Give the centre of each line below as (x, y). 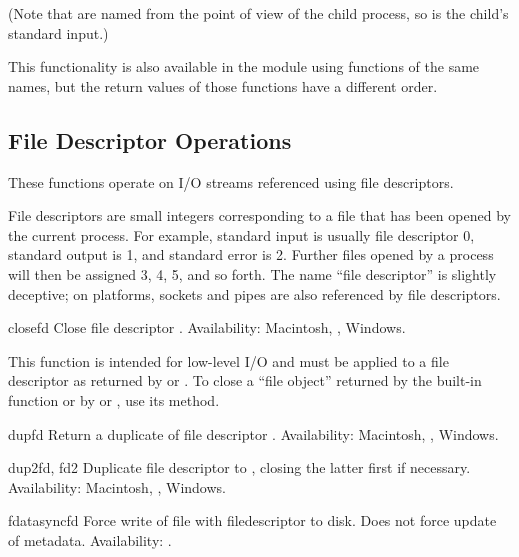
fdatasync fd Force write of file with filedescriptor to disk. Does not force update (252, 520)
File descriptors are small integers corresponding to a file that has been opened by (259, 215)
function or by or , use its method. (114, 399)
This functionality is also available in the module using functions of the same (244, 66)
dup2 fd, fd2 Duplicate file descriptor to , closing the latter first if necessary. (239, 467)
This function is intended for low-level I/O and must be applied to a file (228, 360)
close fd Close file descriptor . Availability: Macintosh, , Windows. (207, 327)
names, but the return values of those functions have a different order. (223, 85)
